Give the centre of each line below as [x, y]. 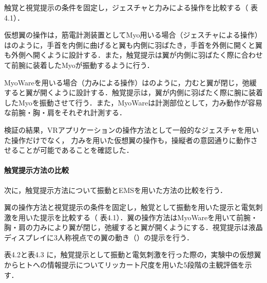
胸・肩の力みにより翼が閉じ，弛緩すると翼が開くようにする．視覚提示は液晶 [133, 227]
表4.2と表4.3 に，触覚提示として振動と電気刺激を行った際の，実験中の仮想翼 [133, 254]
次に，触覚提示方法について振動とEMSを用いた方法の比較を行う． [116, 190]
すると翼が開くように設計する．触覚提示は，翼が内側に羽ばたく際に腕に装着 [133, 92]
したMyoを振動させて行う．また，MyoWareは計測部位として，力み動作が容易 [133, 102]
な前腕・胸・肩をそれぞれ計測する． [65, 112]
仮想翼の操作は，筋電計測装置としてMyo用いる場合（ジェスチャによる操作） [133, 35]
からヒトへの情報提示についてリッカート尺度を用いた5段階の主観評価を [125, 265]
